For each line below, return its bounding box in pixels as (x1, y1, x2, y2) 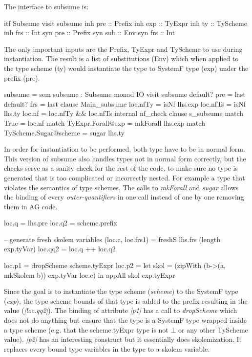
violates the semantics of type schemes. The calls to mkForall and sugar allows (4, 182, 239, 192)
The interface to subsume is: (4, 1, 88, 11)
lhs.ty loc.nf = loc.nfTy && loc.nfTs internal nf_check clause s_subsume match (4, 108, 244, 118)
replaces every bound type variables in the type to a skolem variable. (4, 343, 210, 354)
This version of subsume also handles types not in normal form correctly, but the (4, 153, 246, 163)
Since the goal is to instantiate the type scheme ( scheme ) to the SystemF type (4, 286, 238, 296)
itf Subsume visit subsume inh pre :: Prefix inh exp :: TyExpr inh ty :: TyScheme (4, 18, 247, 28)
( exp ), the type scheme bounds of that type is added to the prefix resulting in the (4, 295, 248, 306)
